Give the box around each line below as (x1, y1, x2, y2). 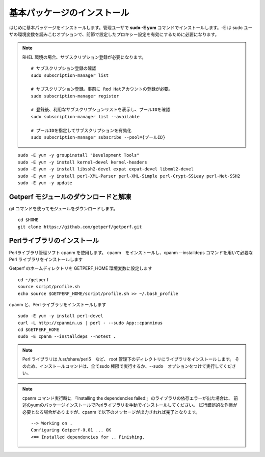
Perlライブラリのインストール (9, 236, 99, 245)
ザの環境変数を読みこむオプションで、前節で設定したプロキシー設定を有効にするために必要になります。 (9, 31, 219, 37)
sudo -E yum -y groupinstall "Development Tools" (18, 153, 140, 158)
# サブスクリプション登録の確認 (31, 65, 97, 71)
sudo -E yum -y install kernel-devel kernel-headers (18, 159, 147, 165)
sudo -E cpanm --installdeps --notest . (18, 334, 116, 339)
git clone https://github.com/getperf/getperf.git (18, 224, 142, 229)
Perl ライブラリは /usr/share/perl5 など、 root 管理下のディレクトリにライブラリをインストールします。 (22, 356, 234, 362)
